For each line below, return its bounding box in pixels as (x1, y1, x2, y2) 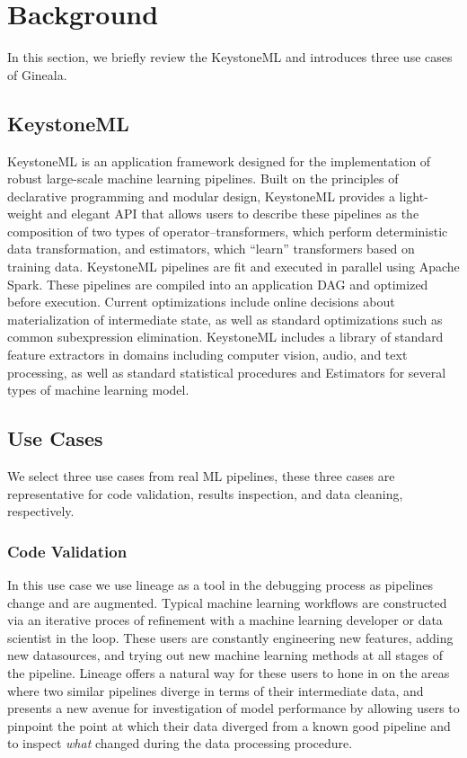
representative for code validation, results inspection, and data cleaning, (7, 484, 403, 503)
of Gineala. (7, 65, 67, 84)
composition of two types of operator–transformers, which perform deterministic (7, 221, 448, 240)
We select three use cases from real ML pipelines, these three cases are (7, 467, 395, 486)
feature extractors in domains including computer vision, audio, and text (7, 345, 408, 364)
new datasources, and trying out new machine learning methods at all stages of (7, 646, 444, 664)
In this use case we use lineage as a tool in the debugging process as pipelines (7, 575, 433, 594)
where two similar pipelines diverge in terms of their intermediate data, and (7, 681, 424, 700)
